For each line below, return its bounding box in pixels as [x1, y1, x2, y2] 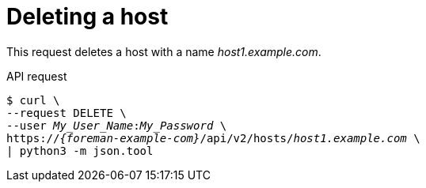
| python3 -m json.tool [6, 144, 154, 157]
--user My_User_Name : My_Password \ [6, 118, 227, 132]
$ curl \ [6, 93, 60, 107]
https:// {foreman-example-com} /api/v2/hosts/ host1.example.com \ [6, 131, 420, 145]
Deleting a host [6, 3, 169, 30]
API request [6, 69, 67, 83]
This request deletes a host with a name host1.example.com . [6, 44, 321, 58]
